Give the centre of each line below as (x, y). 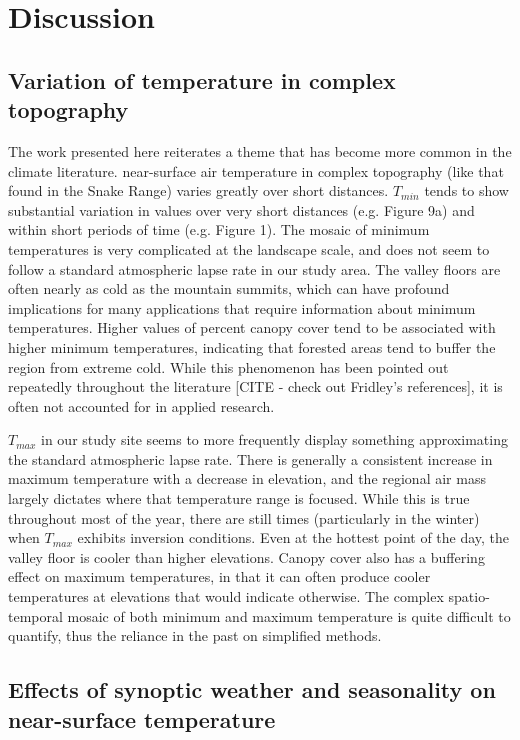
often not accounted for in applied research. (141, 405)
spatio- (469, 596)
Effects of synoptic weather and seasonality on (252, 689)
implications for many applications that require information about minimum (242, 307)
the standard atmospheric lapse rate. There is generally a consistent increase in (250, 458)
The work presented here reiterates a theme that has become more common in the (260, 150)
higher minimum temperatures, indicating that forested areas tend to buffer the (252, 346)
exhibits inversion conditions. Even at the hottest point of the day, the (293, 537)
